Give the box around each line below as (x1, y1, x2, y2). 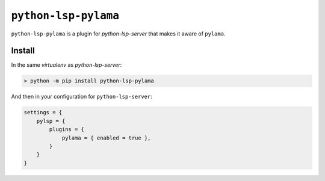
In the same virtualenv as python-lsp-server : (11, 61, 122, 69)
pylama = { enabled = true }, (61, 134, 151, 141)
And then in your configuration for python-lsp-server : (11, 93, 153, 100)
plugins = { (49, 126, 84, 133)
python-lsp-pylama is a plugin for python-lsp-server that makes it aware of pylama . (11, 30, 226, 37)
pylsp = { (36, 117, 66, 124)
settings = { (23, 109, 63, 116)
